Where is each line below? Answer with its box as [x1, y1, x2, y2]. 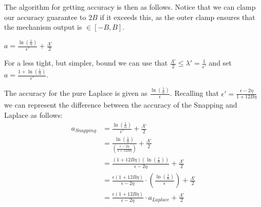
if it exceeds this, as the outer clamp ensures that [100, 11, 255, 22]
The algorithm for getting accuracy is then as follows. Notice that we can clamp [4, 2, 256, 12]
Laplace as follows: [4, 110, 63, 120]
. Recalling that [170, 88, 219, 98]
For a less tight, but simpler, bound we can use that [4, 57, 168, 68]
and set [209, 57, 232, 68]
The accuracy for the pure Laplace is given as [4, 88, 147, 98]
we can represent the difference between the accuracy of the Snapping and [4, 99, 237, 110]
